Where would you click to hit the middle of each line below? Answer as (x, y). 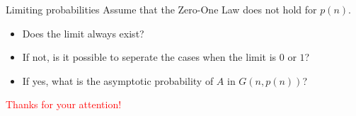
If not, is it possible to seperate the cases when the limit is (149, 57)
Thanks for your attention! (64, 104)
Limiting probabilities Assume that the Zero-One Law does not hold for (161, 9)
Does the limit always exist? (83, 33)
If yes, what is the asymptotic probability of (118, 80)
